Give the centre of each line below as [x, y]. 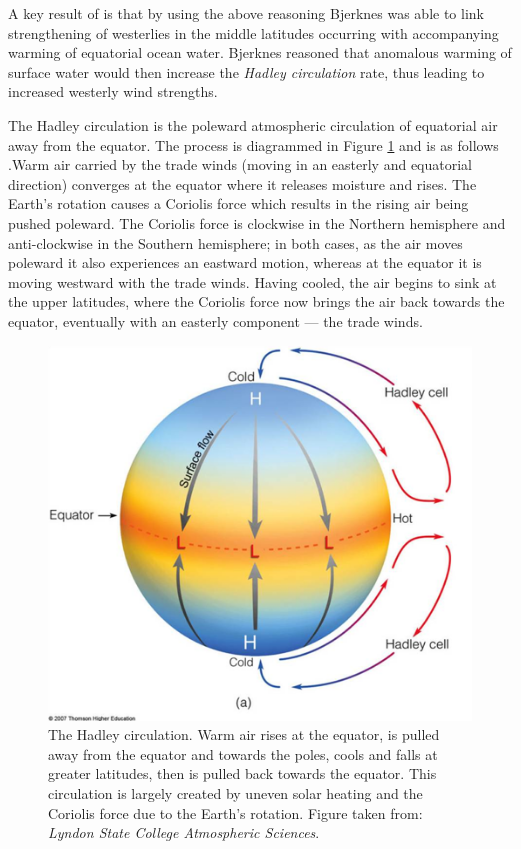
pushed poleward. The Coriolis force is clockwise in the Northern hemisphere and [257, 222]
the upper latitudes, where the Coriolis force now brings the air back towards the [256, 301]
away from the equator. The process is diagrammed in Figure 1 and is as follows [253, 144]
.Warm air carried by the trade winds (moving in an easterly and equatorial [240, 164]
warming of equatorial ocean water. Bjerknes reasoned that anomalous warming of [260, 52]
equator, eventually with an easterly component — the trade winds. [215, 320]
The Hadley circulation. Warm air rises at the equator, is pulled [244, 734]
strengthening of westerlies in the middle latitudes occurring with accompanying [253, 32]
